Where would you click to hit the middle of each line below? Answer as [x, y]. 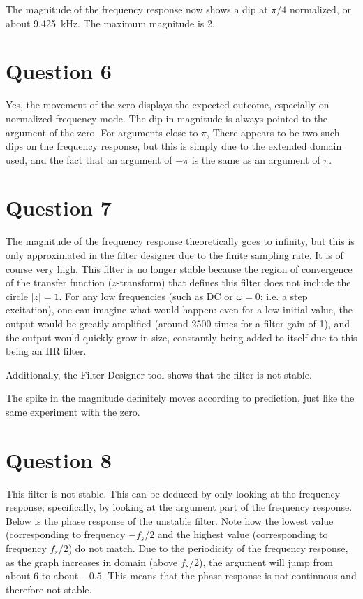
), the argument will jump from [266, 562]
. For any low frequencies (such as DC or [146, 296]
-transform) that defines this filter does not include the [234, 282]
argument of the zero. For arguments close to [102, 132]
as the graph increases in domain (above [92, 562]
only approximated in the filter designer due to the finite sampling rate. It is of [175, 255]
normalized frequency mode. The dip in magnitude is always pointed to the [167, 118]
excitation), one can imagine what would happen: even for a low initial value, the [179, 310]
